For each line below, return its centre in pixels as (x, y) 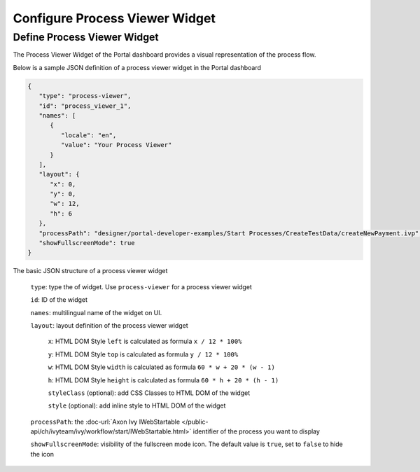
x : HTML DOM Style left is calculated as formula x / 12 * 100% (145, 341)
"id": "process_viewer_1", (85, 106)
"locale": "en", (89, 135)
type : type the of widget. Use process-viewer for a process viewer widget (141, 286)
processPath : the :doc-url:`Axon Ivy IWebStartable (105, 422)
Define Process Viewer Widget (86, 37)
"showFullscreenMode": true (87, 243)
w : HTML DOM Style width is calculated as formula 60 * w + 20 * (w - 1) (162, 367)
